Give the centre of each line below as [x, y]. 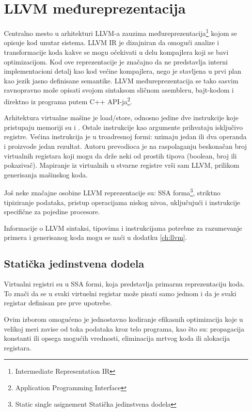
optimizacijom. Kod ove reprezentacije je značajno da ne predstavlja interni [116, 61]
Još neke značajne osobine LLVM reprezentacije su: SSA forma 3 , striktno [112, 192]
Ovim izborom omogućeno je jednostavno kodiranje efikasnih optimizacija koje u [124, 319]
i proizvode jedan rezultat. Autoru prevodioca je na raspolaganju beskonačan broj [126, 146]
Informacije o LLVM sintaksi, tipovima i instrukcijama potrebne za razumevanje [123, 228]
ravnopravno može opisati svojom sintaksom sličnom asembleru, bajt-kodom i [119, 90]
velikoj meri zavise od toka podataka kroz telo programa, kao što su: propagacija [124, 328]
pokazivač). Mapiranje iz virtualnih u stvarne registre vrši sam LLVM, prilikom [122, 165]
